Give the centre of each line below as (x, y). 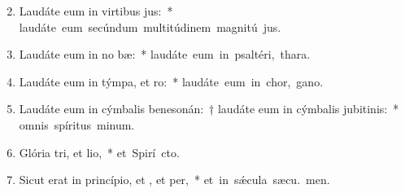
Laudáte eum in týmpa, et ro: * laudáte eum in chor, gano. (171, 81)
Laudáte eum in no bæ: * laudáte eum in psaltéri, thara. (165, 54)
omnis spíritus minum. (77, 124)
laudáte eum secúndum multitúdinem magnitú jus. (150, 26)
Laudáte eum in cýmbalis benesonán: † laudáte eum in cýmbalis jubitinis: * (209, 109)
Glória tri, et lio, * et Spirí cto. (99, 152)
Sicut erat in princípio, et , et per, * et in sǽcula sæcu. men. (174, 180)
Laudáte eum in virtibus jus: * (96, 11)
